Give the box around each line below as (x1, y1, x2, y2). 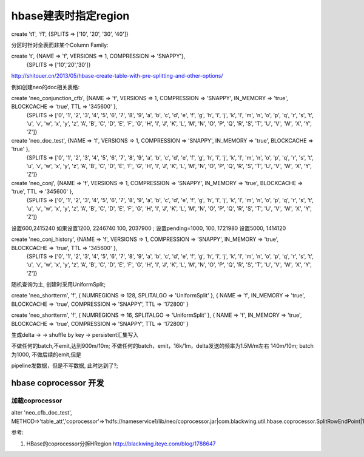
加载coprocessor (11, 396, 62, 405)
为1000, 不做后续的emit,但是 (11, 351, 82, 358)
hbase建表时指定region (11, 9, 130, 22)
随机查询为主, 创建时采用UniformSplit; (11, 281, 106, 288)
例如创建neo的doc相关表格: (11, 83, 80, 90)
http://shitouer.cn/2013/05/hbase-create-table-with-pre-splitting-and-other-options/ (11, 72, 224, 80)
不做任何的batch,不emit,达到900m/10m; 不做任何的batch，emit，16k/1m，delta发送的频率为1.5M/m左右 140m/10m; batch (11, 342, 314, 350)
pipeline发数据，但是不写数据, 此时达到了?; (11, 362, 118, 370)
